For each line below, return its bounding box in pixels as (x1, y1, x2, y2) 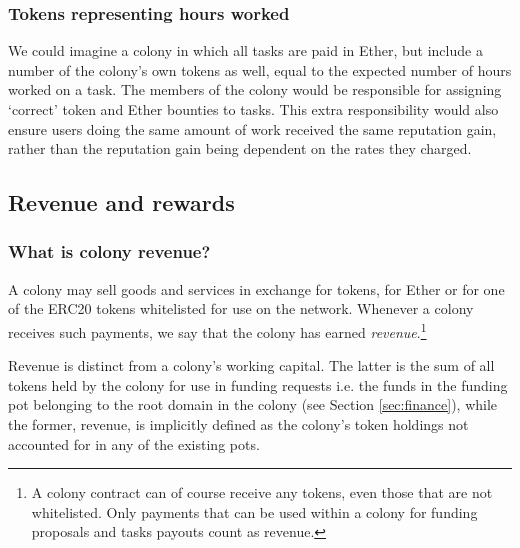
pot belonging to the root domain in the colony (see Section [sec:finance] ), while (8, 394, 498, 415)
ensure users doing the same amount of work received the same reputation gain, (8, 118, 497, 139)
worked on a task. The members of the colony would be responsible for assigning (8, 79, 502, 100)
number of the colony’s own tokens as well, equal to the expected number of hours (8, 59, 512, 80)
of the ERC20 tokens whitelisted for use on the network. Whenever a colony (8, 298, 474, 319)
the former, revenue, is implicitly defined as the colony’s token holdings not (8, 414, 469, 434)
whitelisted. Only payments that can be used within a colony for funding (31, 501, 478, 522)
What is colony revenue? (8, 239, 211, 264)
